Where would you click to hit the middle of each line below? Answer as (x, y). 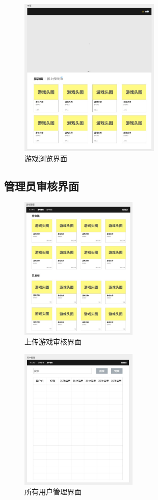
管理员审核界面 (42, 185)
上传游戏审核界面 (53, 342)
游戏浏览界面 (46, 158)
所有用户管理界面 (53, 492)
